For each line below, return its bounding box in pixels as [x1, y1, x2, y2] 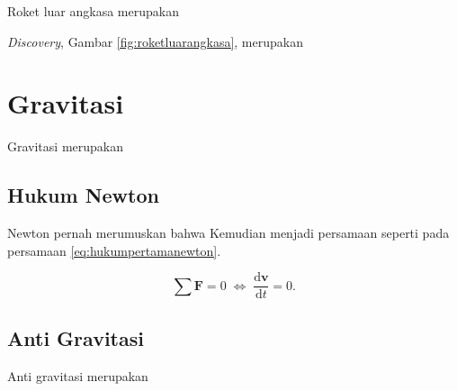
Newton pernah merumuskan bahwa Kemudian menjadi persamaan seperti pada [7, 223, 450, 242]
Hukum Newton [7, 181, 159, 209]
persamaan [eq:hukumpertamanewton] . [7, 241, 221, 259]
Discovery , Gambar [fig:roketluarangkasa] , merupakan [7, 32, 303, 50]
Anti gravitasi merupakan [7, 366, 148, 385]
